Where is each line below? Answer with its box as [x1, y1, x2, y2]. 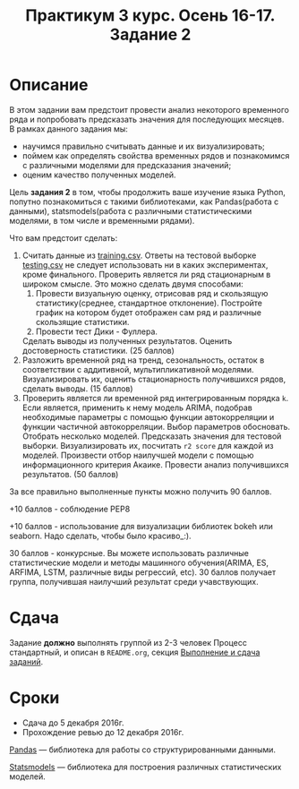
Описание [9, 75, 89, 95]
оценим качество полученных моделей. [21, 169, 176, 180]
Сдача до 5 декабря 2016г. [21, 717, 124, 728]
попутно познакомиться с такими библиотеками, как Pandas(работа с [9, 196, 279, 207]
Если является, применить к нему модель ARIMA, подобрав [21, 402, 252, 413]
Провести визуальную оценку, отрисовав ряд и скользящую [35, 287, 269, 298]
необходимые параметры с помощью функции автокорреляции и [21, 411, 275, 422]
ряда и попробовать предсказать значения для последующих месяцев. [9, 114, 285, 124]
